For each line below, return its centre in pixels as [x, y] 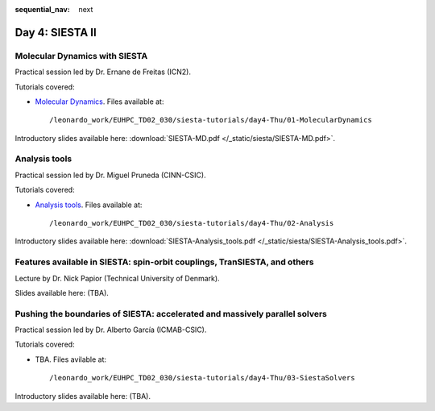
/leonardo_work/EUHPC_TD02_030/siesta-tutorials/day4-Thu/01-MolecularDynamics [211, 120]
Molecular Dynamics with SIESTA [81, 56]
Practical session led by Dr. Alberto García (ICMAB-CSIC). [111, 330]
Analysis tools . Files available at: [89, 205]
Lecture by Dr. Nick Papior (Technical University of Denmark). [118, 278]
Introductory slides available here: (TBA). [83, 396]
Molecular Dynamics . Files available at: [99, 102]
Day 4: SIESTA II [56, 32]
